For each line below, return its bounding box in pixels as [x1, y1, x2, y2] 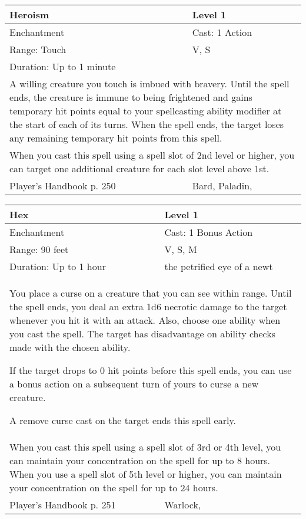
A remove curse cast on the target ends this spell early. [9, 413, 237, 427]
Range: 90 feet [9, 242, 69, 256]
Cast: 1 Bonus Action [164, 225, 253, 239]
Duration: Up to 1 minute [9, 60, 116, 73]
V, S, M [164, 242, 197, 256]
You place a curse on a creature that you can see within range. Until [9, 286, 292, 300]
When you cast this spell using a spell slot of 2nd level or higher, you [9, 148, 295, 162]
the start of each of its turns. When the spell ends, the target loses [9, 117, 284, 131]
